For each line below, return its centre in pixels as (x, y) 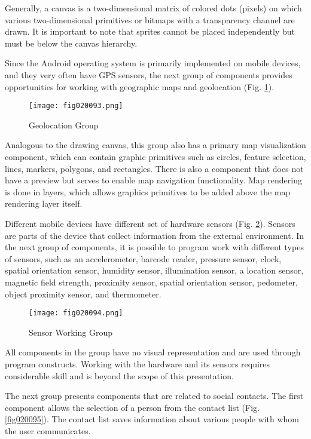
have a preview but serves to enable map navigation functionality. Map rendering (153, 180)
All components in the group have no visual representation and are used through (153, 352)
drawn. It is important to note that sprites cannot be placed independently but (150, 31)
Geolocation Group (64, 125)
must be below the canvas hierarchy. (71, 43)
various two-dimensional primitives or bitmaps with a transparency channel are (150, 19)
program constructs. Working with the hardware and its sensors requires (138, 363)
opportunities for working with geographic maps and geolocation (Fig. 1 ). (140, 86)
